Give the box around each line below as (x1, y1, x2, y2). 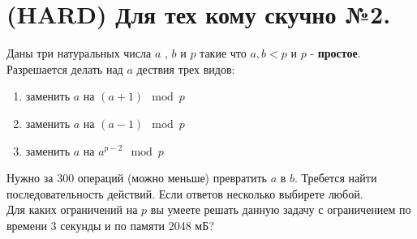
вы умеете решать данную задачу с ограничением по (150, 201, 411, 218)
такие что (200, 45, 247, 62)
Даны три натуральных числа (6, 45, 152, 62)
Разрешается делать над (6, 60, 123, 77)
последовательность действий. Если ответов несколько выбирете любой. (6, 185, 363, 202)
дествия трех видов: (136, 60, 235, 77)
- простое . (310, 45, 361, 62)
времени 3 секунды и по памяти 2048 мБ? (6, 216, 214, 233)
